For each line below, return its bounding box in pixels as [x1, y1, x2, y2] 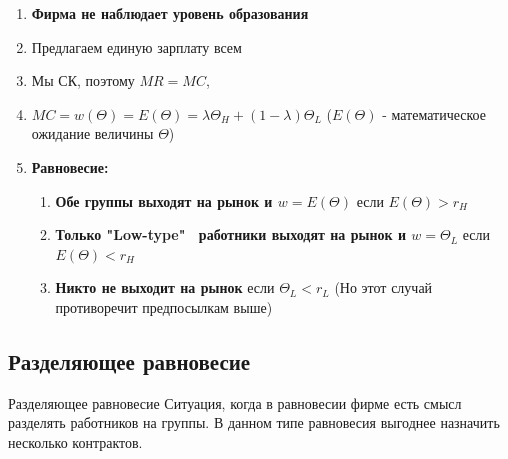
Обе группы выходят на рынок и [55, 190, 273, 211]
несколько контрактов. [8, 431, 143, 452]
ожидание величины [31, 123, 154, 144]
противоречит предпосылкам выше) [55, 296, 273, 317]
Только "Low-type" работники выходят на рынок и [55, 224, 406, 245]
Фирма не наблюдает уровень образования [31, 3, 309, 23]
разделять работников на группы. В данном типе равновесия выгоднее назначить [8, 412, 500, 433]
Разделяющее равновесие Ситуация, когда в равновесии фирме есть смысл [8, 392, 462, 413]
